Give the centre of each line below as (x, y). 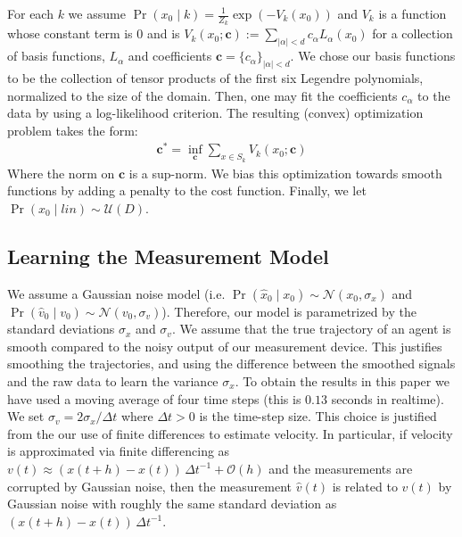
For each (30, 13)
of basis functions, (56, 56)
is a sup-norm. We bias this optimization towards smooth (285, 173)
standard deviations (61, 329)
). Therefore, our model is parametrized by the (289, 311)
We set (26, 416)
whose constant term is (70, 33)
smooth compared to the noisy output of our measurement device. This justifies (225, 346)
